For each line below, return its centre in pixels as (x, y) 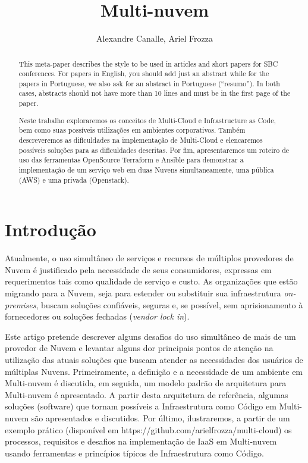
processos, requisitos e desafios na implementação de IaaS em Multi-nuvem (141, 441)
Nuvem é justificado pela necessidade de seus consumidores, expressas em (138, 269)
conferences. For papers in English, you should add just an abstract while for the (144, 73)
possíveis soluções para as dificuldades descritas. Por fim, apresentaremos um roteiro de (154, 150)
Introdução (51, 229)
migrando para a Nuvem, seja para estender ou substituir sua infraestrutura (143, 293)
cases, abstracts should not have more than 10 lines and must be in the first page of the (155, 93)
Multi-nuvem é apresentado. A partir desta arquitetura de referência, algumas (147, 394)
